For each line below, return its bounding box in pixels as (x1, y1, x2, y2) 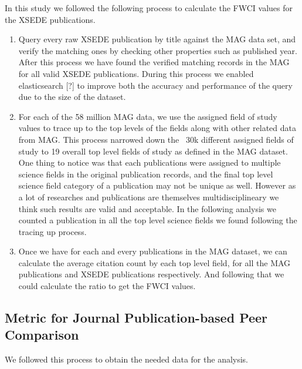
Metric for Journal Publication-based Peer (5, 308, 268, 327)
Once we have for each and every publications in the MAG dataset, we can (18, 245, 287, 257)
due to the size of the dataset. (18, 90, 126, 103)
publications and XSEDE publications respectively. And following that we (18, 268, 284, 280)
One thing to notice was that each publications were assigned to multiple (18, 156, 281, 169)
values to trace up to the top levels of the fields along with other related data (18, 122, 297, 134)
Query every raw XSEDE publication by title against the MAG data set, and (18, 33, 296, 45)
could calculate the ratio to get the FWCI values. (18, 280, 196, 292)
